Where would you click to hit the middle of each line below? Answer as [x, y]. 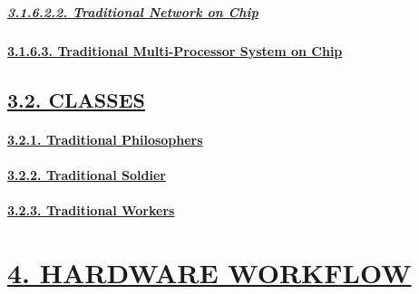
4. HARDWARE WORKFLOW [209, 272]
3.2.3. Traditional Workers [91, 209]
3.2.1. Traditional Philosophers [105, 139]
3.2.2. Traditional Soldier [87, 174]
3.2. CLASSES [76, 99]
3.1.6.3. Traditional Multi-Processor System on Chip [175, 50]
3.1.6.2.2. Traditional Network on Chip [133, 11]
